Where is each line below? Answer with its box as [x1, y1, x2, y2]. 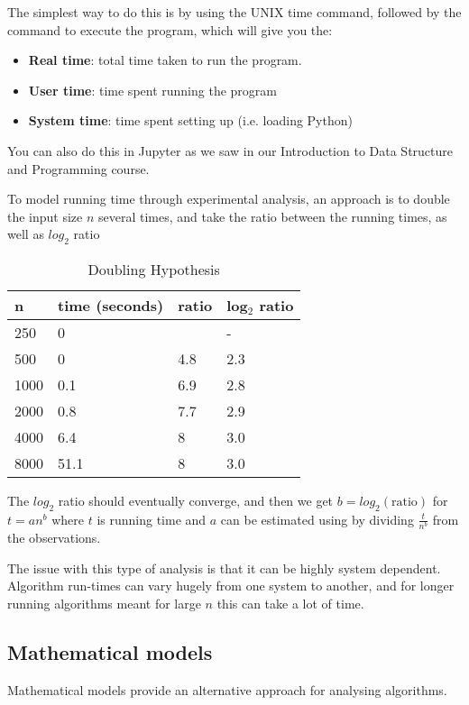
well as [7, 224, 44, 243]
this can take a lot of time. [216, 593, 364, 612]
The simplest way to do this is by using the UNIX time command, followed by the [7, 3, 462, 21]
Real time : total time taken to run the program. [28, 50, 302, 69]
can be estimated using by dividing [220, 509, 414, 528]
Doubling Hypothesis [87, 259, 220, 280]
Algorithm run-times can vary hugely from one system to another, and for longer [7, 576, 455, 595]
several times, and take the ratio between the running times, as [98, 206, 447, 225]
